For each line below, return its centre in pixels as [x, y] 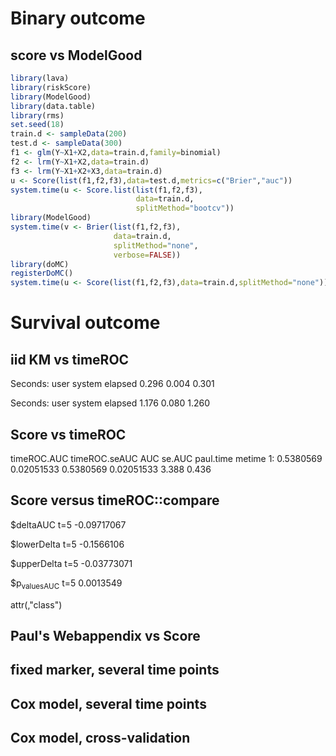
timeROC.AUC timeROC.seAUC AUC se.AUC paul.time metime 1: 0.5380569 [166, 458]
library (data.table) [53, 106]
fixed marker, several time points [115, 670]
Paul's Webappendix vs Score [105, 635]
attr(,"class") [36, 604]
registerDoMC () [42, 273]
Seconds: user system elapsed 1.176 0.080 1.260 [110, 403]
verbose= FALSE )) [147, 255]
